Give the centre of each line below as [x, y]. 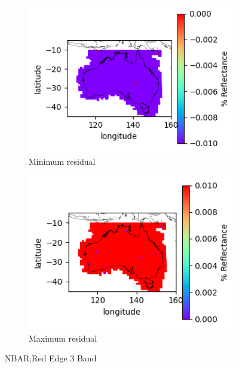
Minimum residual [62, 162]
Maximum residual [63, 338]
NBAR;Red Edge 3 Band [51, 358]
